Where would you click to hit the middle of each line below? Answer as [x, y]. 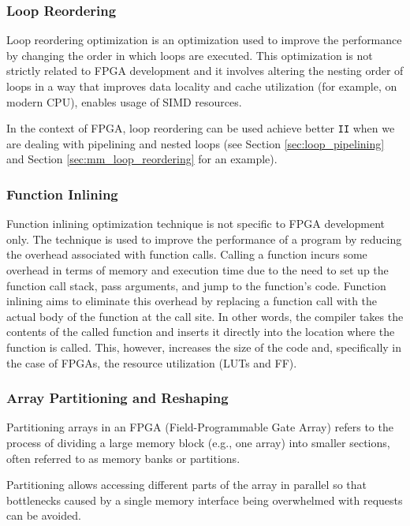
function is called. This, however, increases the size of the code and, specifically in [204, 347]
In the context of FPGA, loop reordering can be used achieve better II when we [201, 128]
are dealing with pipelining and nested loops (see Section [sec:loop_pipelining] [196, 143]
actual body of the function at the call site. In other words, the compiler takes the [205, 316]
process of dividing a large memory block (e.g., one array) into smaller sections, [198, 442]
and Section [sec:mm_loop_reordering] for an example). [142, 159]
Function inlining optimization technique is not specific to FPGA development [196, 224]
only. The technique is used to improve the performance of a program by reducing [204, 239]
